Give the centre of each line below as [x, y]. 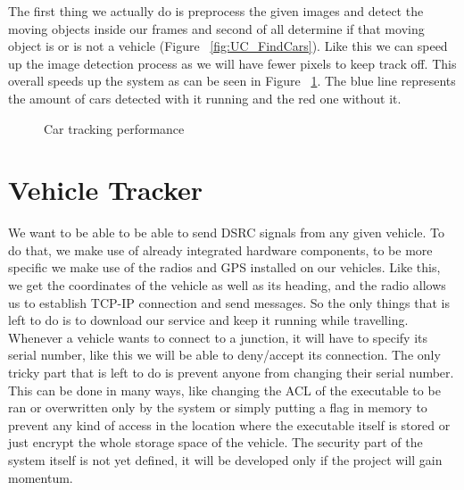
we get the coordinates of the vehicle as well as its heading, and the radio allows [227, 285]
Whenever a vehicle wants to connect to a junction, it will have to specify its [218, 337]
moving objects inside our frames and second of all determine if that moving [216, 28]
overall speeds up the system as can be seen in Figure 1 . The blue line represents [232, 81]
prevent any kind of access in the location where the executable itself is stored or [229, 424]
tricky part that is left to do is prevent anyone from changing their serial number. [231, 373]
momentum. [41, 477]
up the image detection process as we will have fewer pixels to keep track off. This [232, 63]
